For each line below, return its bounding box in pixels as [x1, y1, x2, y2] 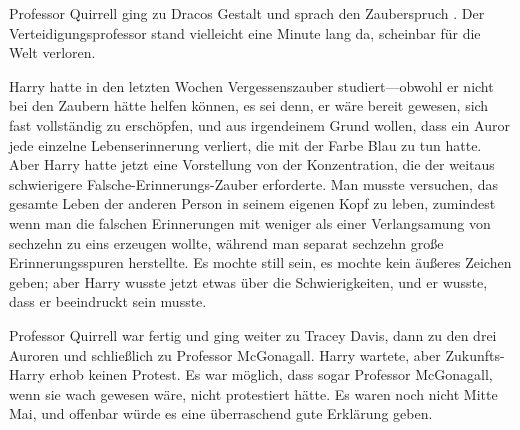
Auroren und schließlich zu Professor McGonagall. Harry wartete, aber [9, 344, 441, 365]
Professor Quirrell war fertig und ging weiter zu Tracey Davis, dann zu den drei [9, 324, 497, 345]
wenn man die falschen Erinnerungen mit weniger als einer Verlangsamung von [9, 212, 491, 233]
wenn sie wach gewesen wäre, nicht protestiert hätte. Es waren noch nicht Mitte [9, 383, 498, 404]
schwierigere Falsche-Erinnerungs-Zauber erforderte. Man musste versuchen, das [9, 173, 498, 194]
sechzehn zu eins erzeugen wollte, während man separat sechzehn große [9, 232, 444, 253]
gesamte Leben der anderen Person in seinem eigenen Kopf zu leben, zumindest [9, 193, 496, 214]
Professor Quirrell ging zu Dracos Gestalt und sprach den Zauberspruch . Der [9, 3, 485, 23]
